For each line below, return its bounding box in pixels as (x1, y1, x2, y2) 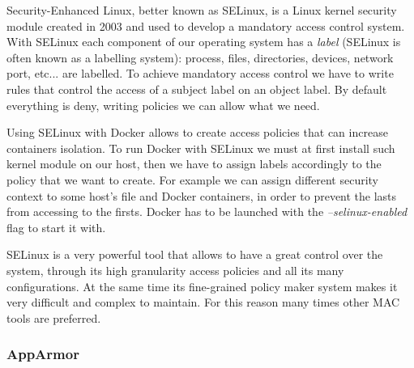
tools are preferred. (6, 309, 101, 326)
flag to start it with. (6, 218, 106, 235)
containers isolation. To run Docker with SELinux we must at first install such (6, 139, 395, 156)
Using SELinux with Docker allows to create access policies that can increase (6, 124, 388, 141)
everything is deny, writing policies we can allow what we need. (6, 96, 320, 113)
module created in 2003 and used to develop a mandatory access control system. (6, 17, 405, 34)
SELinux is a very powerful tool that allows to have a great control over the (6, 246, 383, 263)
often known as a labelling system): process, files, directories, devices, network (6, 49, 394, 66)
